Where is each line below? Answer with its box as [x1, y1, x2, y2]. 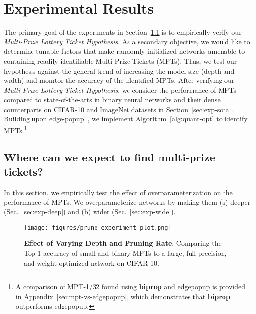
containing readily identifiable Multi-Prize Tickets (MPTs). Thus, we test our [4, 55, 237, 66]
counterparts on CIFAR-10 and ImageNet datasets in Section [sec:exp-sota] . [4, 104, 233, 114]
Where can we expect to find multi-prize [4, 149, 215, 164]
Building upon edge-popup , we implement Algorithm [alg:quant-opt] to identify [4, 114, 248, 124]
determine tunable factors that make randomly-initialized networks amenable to [4, 46, 245, 56]
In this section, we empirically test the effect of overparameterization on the [4, 187, 233, 197]
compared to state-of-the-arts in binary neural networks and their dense [4, 94, 221, 105]
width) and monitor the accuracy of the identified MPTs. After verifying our [4, 75, 235, 85]
